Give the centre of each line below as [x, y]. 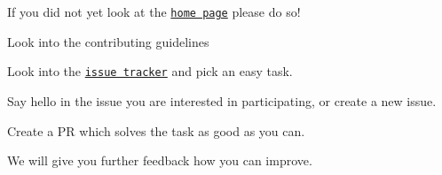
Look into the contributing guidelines [108, 41]
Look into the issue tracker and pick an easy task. [150, 71]
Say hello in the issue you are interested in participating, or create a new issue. [222, 100]
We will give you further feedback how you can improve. [160, 160]
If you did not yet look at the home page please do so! [154, 11]
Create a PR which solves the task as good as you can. [156, 130]
